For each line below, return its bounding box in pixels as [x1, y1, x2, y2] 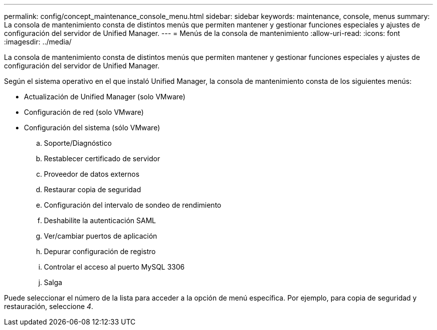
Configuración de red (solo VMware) [24, 108, 144, 116]
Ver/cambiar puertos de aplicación [44, 232, 157, 240]
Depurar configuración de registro [44, 247, 156, 256]
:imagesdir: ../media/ [4, 37, 72, 46]
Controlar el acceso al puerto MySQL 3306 [44, 263, 185, 271]
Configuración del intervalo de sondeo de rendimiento [44, 201, 221, 209]
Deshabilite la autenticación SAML [44, 216, 156, 225]
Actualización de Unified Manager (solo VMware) [24, 92, 186, 101]
